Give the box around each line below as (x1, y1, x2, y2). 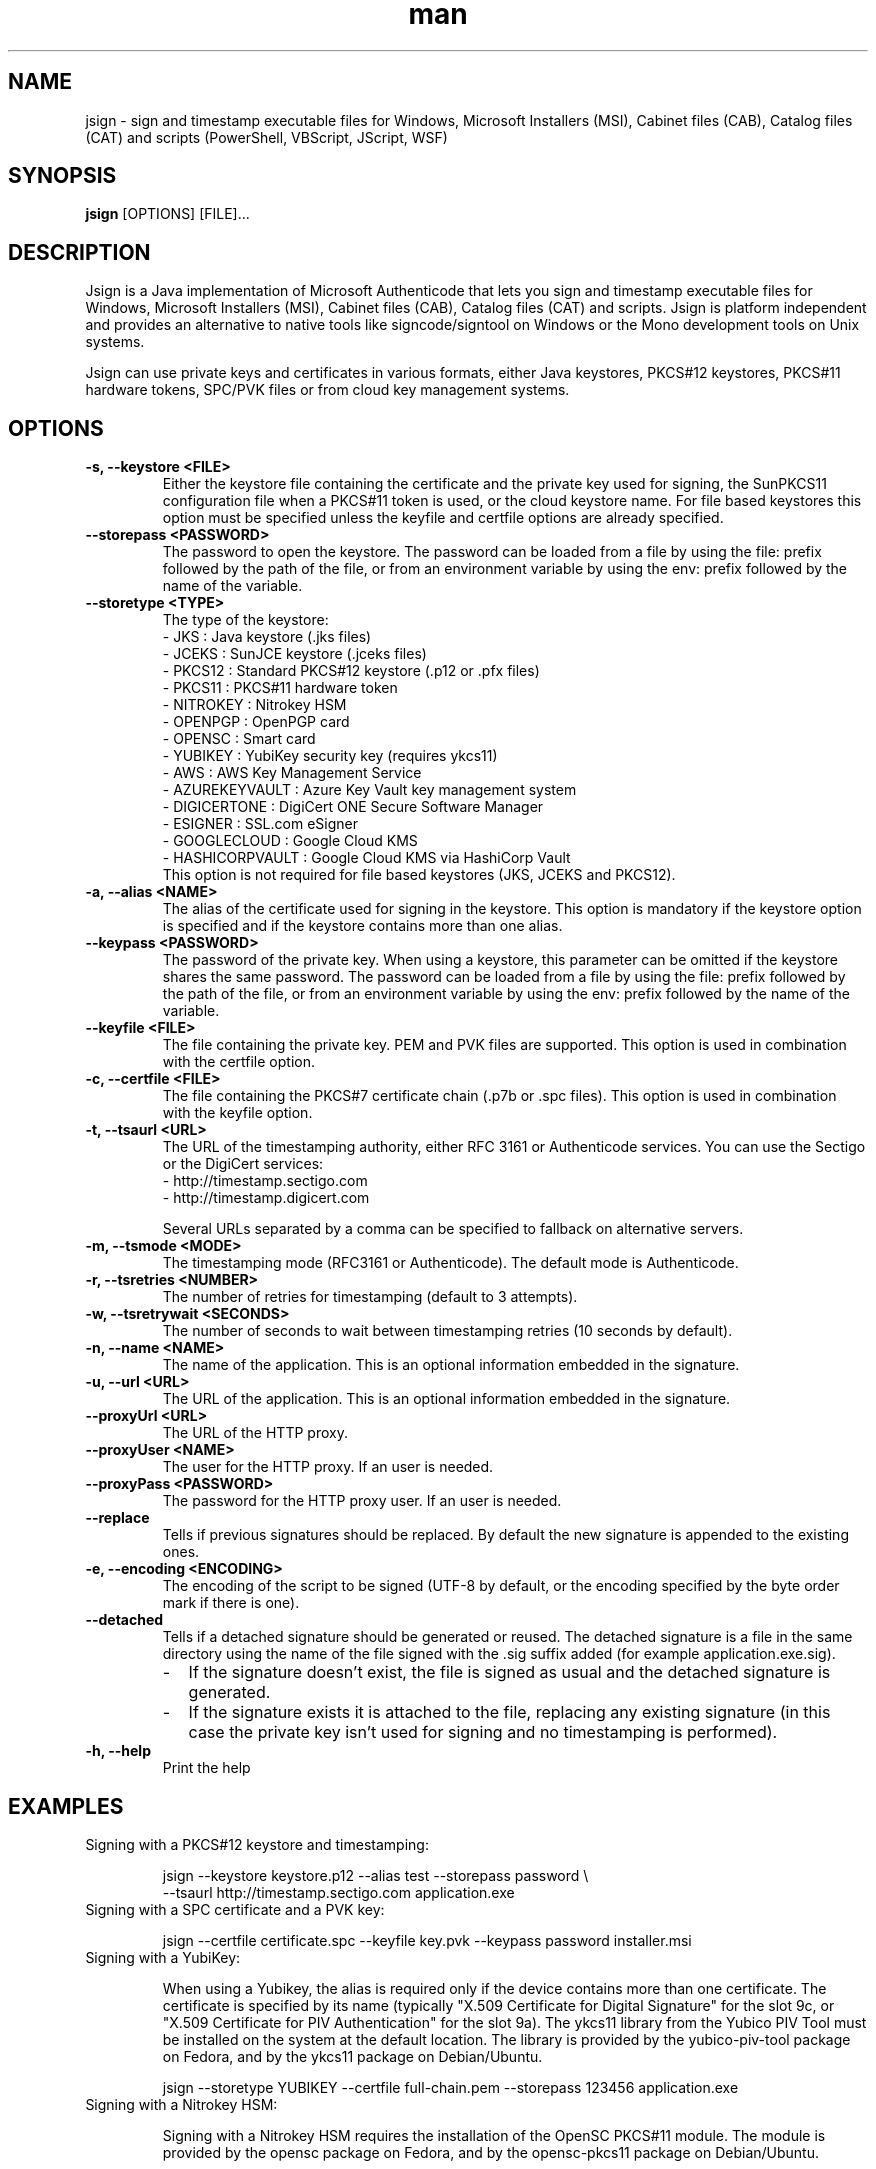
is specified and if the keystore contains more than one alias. (162, 917, 563, 935)
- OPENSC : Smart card (162, 730, 316, 748)
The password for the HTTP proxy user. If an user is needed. (162, 1492, 562, 1510)
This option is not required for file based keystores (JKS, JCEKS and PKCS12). (162, 866, 676, 884)
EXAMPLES (8, 1793, 124, 1819)
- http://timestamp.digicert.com (162, 1189, 370, 1207)
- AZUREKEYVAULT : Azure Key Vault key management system (162, 781, 577, 799)
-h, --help (85, 1742, 151, 1760)
